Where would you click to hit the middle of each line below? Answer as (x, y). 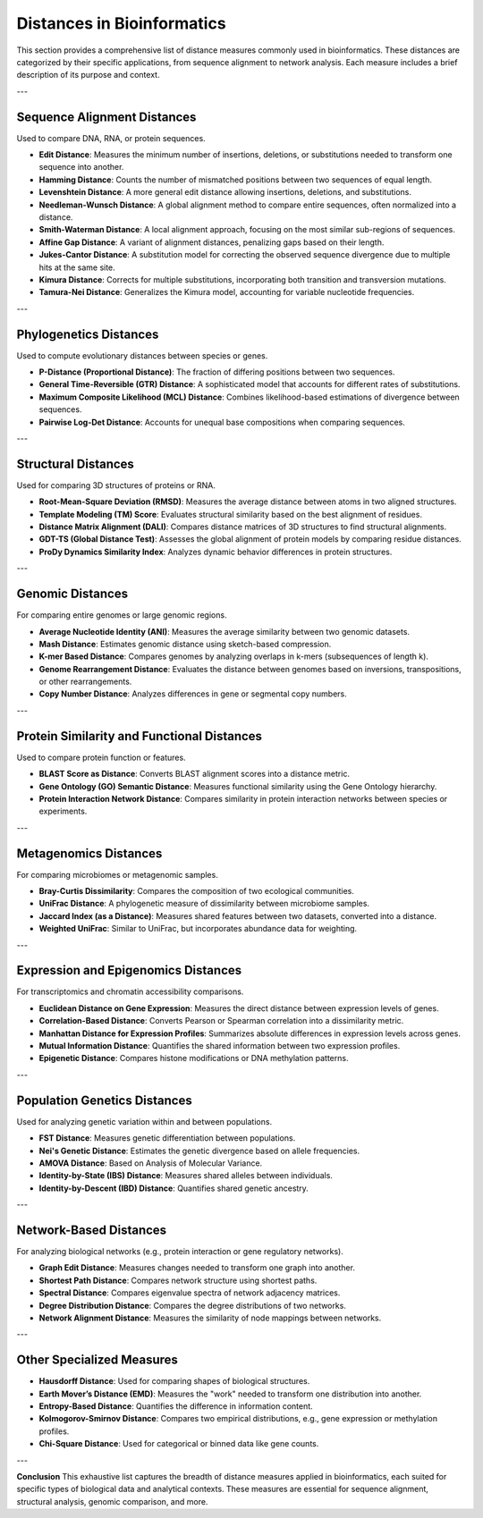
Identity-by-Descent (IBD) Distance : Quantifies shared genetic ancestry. (174, 1188)
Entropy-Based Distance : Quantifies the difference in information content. (176, 1406)
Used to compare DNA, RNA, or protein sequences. (111, 138)
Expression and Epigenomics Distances (129, 970)
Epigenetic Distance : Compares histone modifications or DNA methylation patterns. (194, 1058)
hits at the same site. (77, 267)
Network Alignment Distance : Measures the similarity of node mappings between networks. (210, 1318)
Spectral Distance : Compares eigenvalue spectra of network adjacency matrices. (190, 1293)
